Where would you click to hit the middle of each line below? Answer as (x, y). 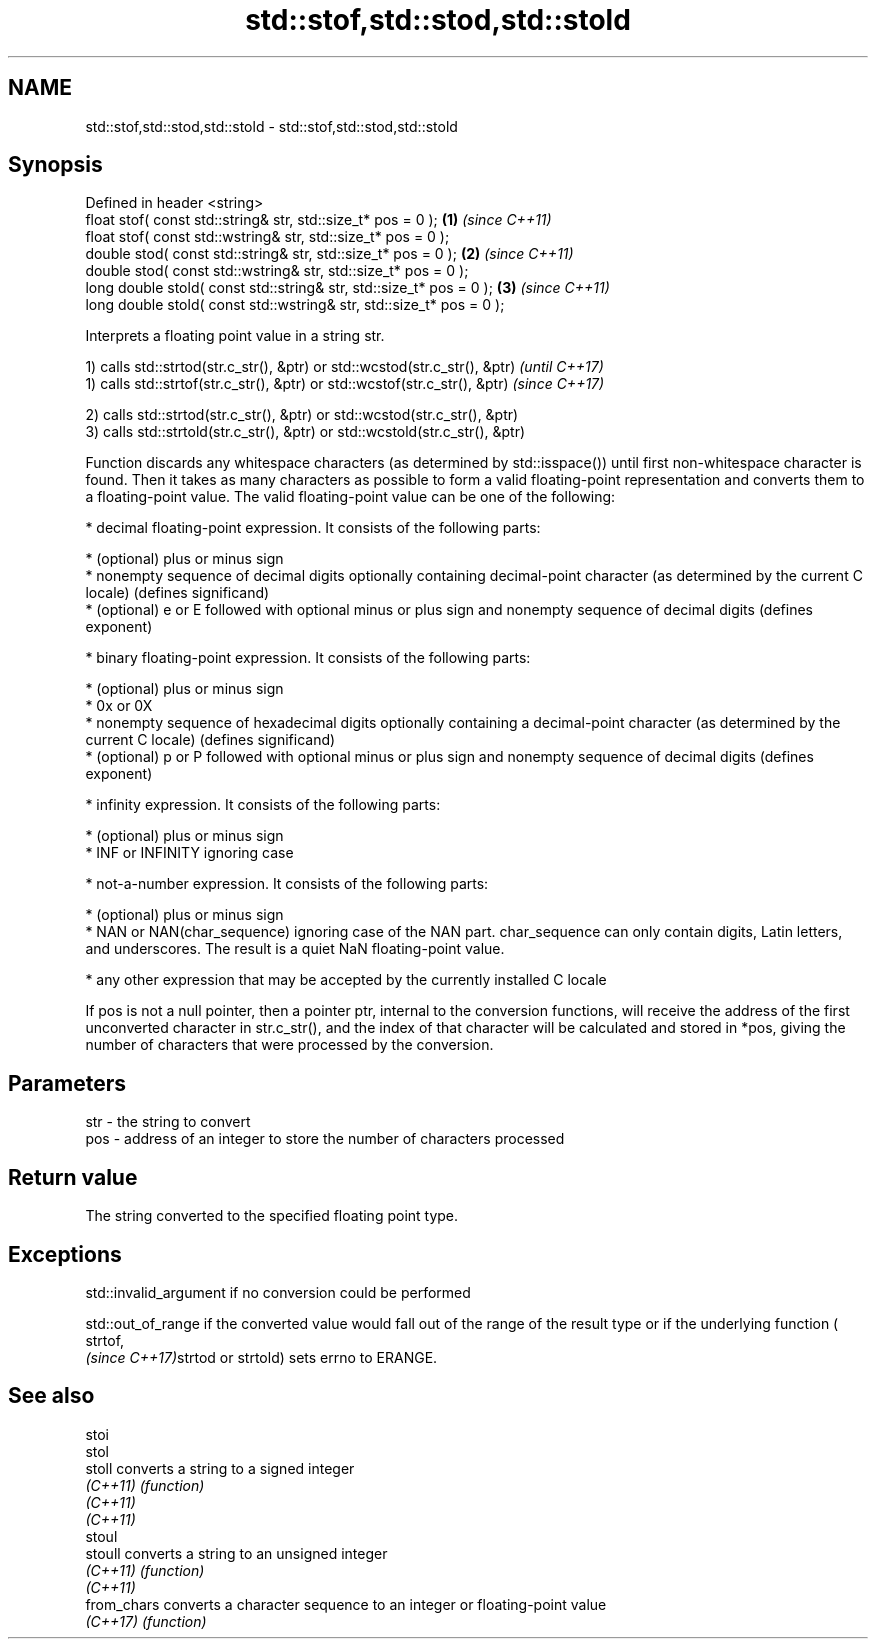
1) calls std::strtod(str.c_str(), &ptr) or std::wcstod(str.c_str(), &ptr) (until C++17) (344, 367)
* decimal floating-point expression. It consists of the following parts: (313, 528)
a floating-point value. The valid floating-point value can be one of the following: (350, 497)
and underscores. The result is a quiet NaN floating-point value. (295, 949)
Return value (73, 1177)
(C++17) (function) (146, 1621)
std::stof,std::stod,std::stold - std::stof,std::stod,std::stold (271, 126)
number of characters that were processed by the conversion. (289, 1045)
